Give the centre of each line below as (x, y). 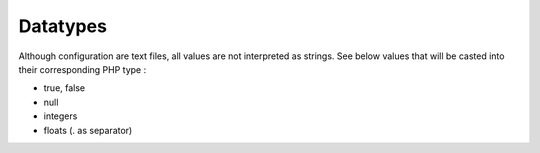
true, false (64, 88)
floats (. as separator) (88, 130)
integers (60, 116)
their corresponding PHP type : (82, 69)
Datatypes (62, 26)
